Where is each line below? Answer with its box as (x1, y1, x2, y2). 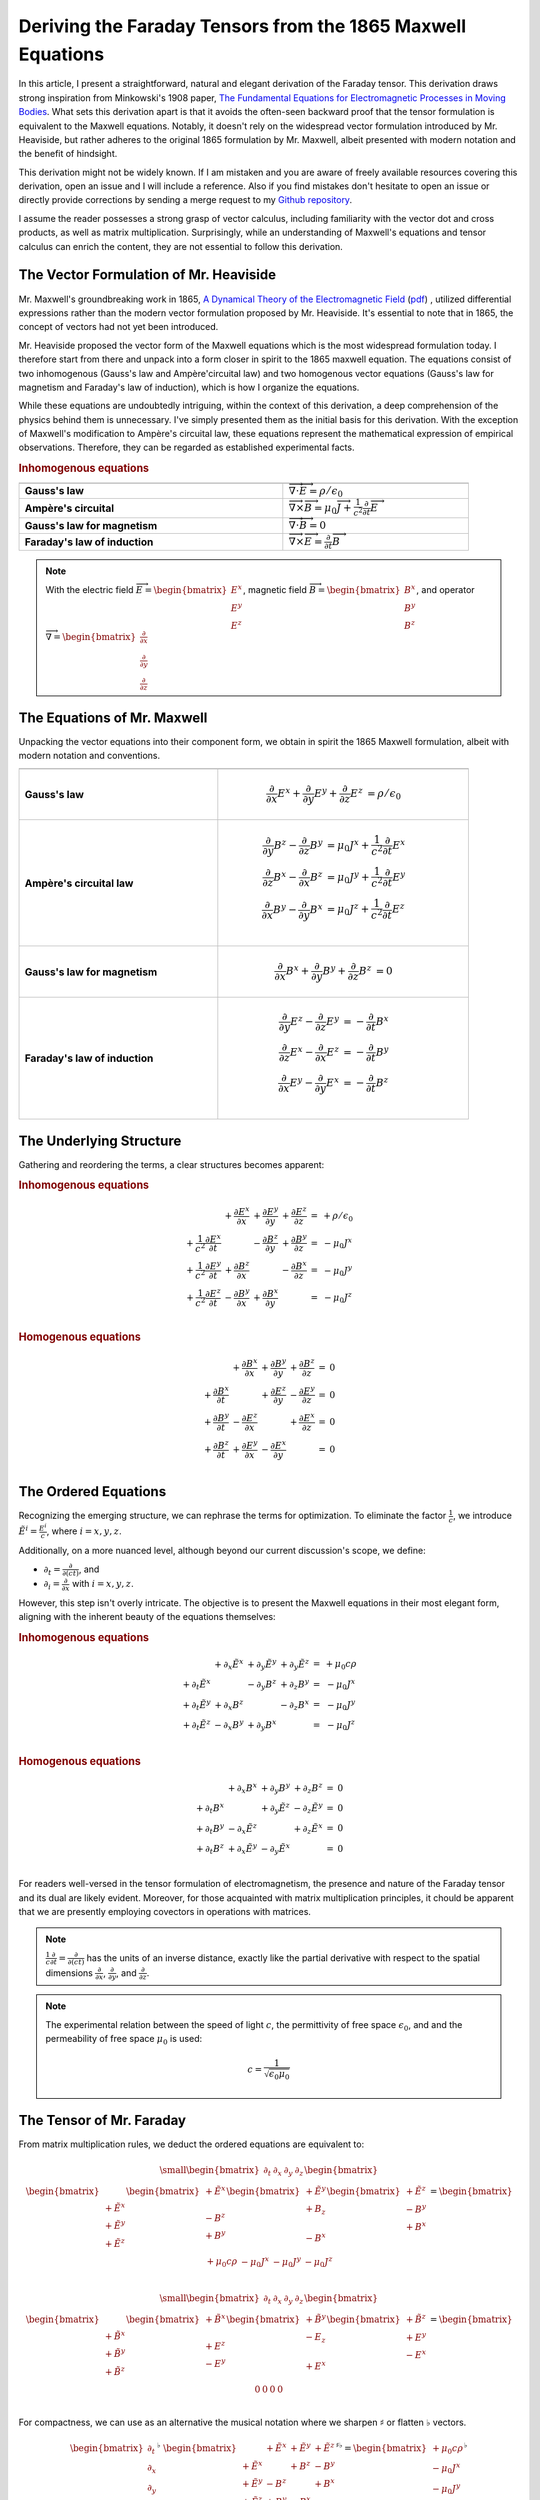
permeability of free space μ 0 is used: (45, 2033, 203, 2047)
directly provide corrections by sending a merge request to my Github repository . (18, 194, 353, 206)
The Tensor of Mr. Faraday (18, 2111, 187, 2129)
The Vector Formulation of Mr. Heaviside (18, 266, 277, 284)
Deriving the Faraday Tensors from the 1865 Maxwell (18, 15, 467, 37)
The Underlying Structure (18, 1132, 182, 1149)
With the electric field (45, 583, 134, 595)
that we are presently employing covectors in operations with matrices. (18, 1906, 312, 1918)
